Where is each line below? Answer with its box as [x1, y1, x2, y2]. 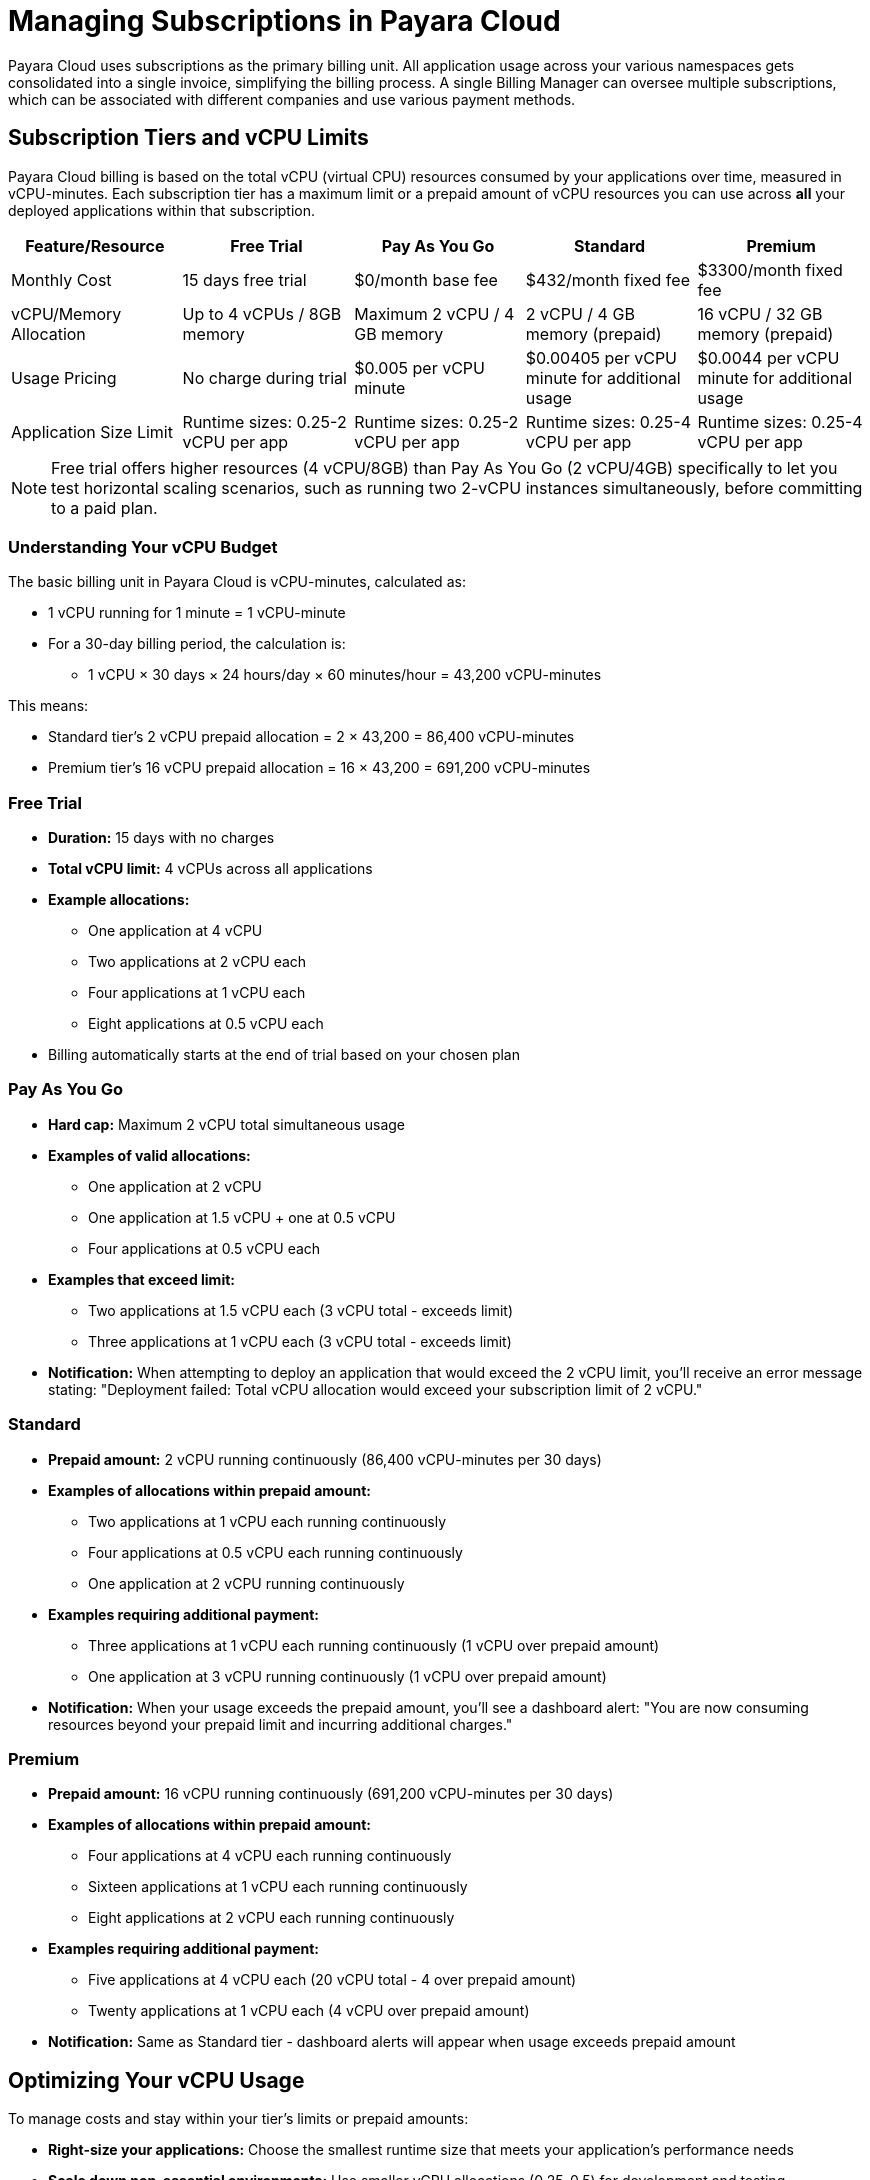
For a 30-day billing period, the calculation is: [48, 635, 346, 653]
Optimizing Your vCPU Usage [8, 2067, 305, 2093]
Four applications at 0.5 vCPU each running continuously [88, 1543, 463, 1561]
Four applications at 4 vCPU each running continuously [88, 1847, 452, 1865]
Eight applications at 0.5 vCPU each [88, 1015, 324, 1033]
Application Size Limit [11, 421, 173, 442]
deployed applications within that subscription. [8, 201, 316, 219]
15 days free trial [182, 269, 307, 290]
